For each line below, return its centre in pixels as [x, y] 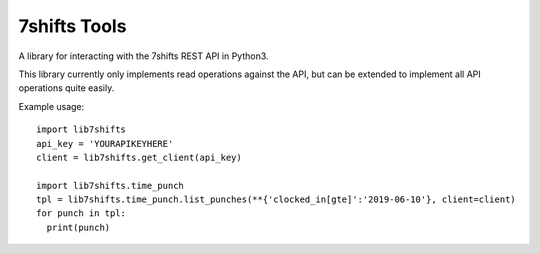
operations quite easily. [66, 88]
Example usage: [51, 106]
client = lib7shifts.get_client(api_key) [139, 157]
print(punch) [78, 227]
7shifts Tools [72, 26]
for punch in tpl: [81, 213]
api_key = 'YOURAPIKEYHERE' [105, 143]
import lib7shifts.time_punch [110, 185]
